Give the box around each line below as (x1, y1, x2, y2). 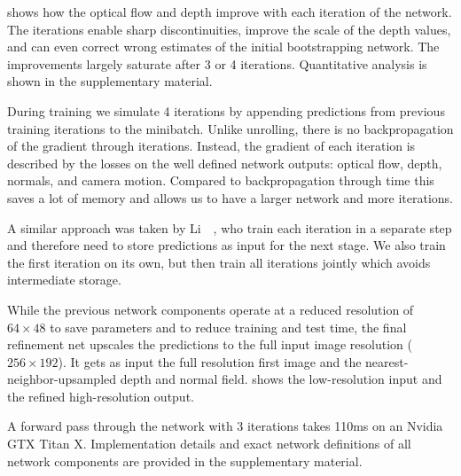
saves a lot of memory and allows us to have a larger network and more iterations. (7, 188, 454, 207)
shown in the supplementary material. (7, 72, 213, 90)
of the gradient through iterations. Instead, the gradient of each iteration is (7, 137, 416, 155)
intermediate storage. (7, 270, 121, 289)
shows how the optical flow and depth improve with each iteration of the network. (7, 3, 452, 20)
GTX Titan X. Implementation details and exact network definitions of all (7, 434, 411, 453)
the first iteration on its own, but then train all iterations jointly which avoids (7, 253, 431, 271)
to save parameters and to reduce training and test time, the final (50, 317, 407, 336)
